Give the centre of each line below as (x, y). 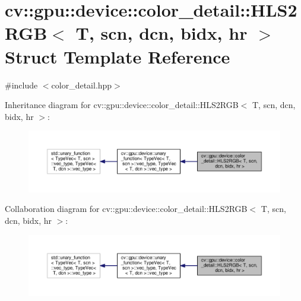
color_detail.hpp (82, 85)
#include (21, 85)
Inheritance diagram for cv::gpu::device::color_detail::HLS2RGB (122, 105)
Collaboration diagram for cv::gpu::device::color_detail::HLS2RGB (126, 209)
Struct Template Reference (118, 56)
